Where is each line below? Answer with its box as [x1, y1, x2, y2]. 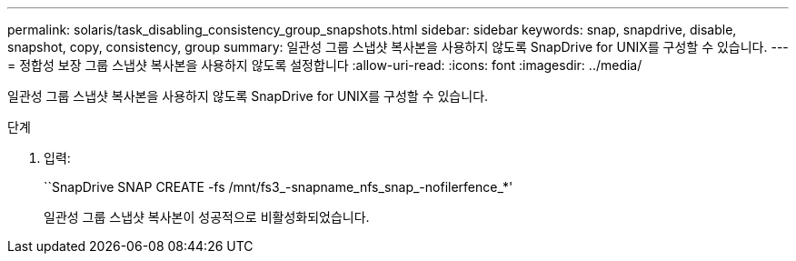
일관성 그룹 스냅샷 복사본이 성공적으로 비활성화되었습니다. [44, 209, 370, 225]
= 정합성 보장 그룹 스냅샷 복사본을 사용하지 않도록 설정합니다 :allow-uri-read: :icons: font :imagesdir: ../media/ [7, 57, 642, 73]
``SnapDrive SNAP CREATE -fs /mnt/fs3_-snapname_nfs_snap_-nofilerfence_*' [44, 179, 513, 195]
